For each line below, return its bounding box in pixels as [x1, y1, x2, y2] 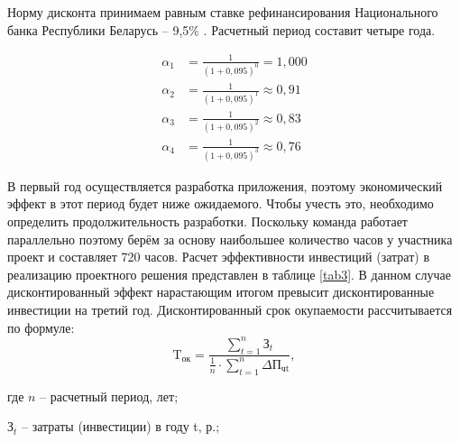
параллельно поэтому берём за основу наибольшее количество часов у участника [7, 229, 453, 248]
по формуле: [7, 318, 75, 336]
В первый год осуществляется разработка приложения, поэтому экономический [7, 176, 443, 195]
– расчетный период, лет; [40, 386, 179, 405]
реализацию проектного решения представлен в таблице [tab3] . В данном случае [7, 264, 451, 283]
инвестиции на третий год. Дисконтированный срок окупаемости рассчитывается [7, 300, 453, 319]
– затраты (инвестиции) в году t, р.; [22, 417, 220, 436]
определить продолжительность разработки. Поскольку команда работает [7, 212, 408, 231]
